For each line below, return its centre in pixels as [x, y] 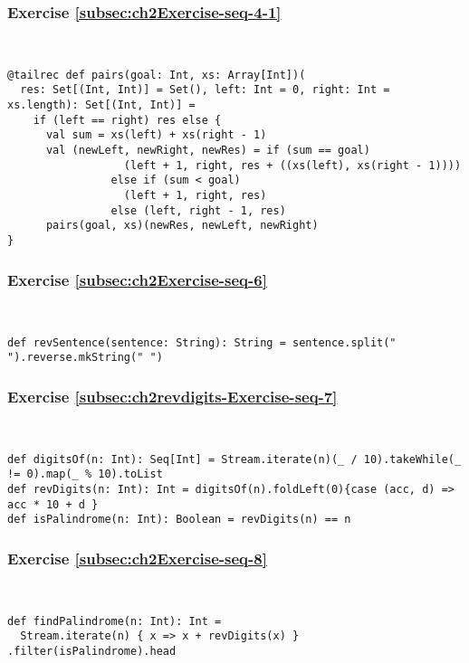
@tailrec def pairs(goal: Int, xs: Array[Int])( [157, 75]
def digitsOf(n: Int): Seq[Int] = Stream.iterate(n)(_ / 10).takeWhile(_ [234, 459]
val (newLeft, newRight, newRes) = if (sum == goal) [208, 151]
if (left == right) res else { [127, 120]
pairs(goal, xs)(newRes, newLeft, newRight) [182, 226]
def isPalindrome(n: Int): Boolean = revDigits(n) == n [179, 520]
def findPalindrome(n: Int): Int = [115, 621]
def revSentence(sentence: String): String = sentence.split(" [202, 342]
